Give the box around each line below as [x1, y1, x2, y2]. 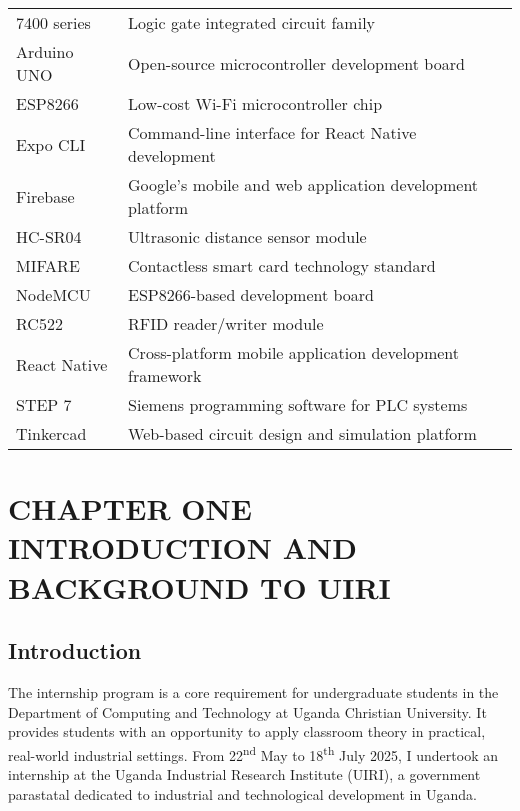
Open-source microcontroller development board [128, 51, 465, 75]
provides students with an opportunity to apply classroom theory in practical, [8, 721, 486, 742]
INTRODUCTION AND [8, 527, 357, 568]
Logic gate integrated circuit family [128, 11, 376, 34]
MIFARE [16, 254, 80, 277]
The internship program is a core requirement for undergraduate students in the [8, 681, 499, 702]
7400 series [16, 11, 91, 34]
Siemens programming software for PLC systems [128, 393, 468, 416]
